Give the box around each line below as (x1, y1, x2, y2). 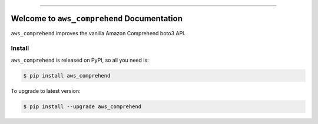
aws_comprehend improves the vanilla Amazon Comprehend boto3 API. (11, 29, 185, 36)
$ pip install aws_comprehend (23, 72, 111, 79)
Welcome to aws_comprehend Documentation (11, 14, 183, 24)
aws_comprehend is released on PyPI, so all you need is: (11, 56, 150, 63)
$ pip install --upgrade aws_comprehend (23, 103, 141, 110)
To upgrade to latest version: (11, 87, 81, 94)
